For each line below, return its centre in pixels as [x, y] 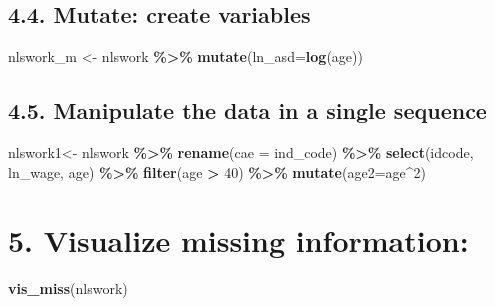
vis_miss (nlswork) [68, 288]
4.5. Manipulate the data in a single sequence [247, 110]
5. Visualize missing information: [238, 240]
